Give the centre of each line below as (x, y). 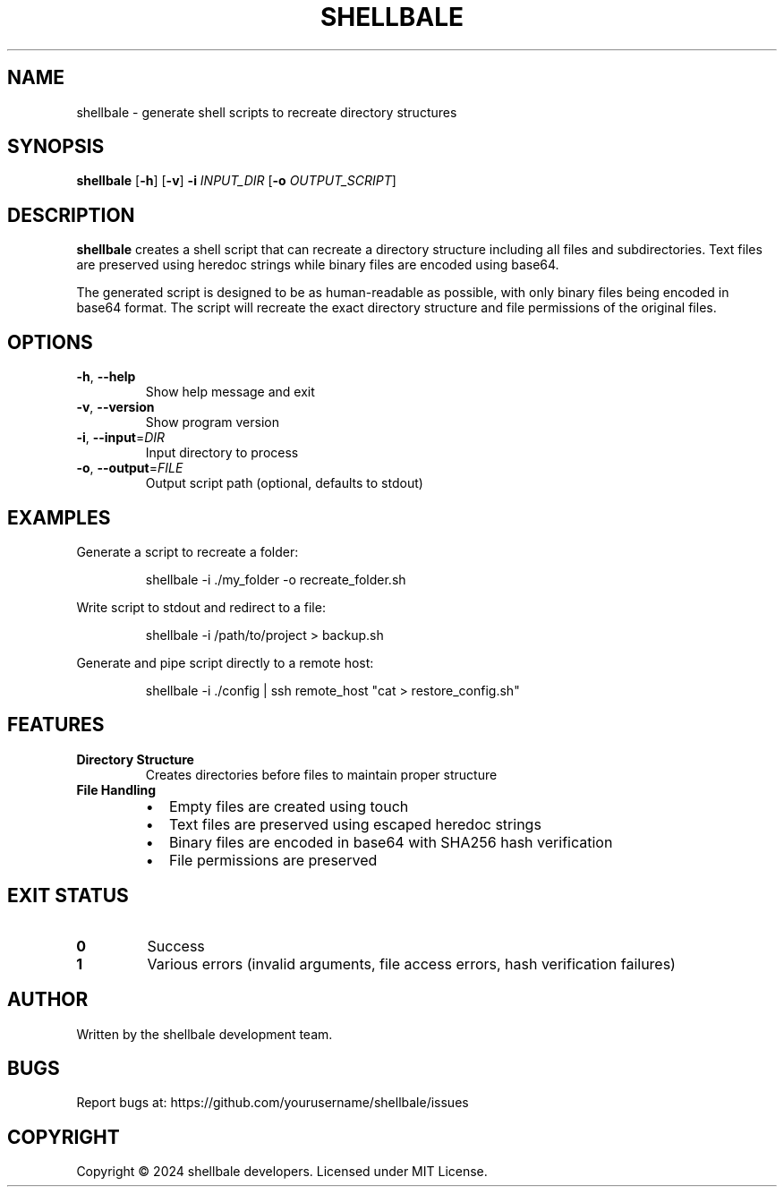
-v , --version (115, 407)
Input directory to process (222, 453)
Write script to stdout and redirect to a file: (201, 607)
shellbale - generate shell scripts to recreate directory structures (267, 112)
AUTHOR (48, 1000)
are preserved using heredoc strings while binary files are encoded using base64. (318, 265)
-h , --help (106, 377)
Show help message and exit (230, 392)
